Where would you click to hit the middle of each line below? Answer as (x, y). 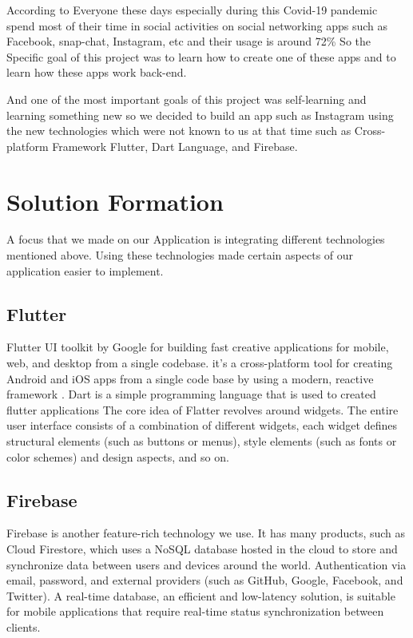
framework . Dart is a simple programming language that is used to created (191, 394)
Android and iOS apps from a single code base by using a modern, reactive (190, 378)
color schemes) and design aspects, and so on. (118, 456)
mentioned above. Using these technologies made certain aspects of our (180, 255)
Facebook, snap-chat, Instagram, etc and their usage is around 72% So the (189, 41)
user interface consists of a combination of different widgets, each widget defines (202, 425)
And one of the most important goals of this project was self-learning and (187, 99)
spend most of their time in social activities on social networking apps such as (197, 25)
